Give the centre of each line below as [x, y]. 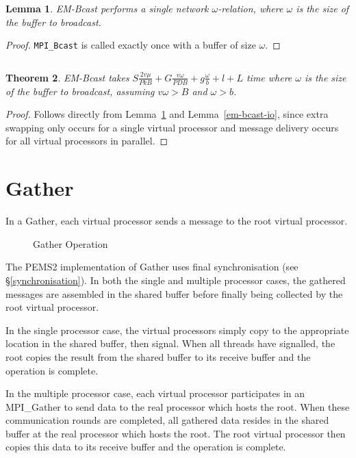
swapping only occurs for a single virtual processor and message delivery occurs [172, 127]
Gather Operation [71, 243]
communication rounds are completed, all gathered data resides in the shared [167, 420]
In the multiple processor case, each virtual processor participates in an [155, 393]
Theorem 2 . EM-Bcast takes [67, 77]
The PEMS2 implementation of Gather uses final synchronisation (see [152, 267]
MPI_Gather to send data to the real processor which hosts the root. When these [178, 406]
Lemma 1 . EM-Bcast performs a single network [107, 8]
